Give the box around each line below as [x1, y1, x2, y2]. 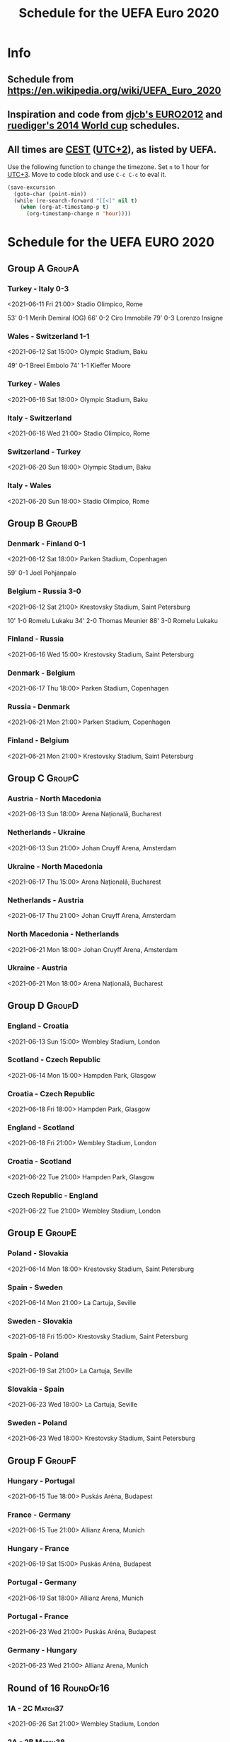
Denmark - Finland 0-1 [7, 539, 86, 548]
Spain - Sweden [7, 1282, 64, 1292]
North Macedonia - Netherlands [7, 929, 120, 939]
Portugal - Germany [7, 1577, 77, 1587]
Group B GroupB [7, 517, 78, 529]
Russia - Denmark [7, 702, 71, 712]
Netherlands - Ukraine [7, 828, 86, 838]
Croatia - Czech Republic [7, 1088, 96, 1098]
